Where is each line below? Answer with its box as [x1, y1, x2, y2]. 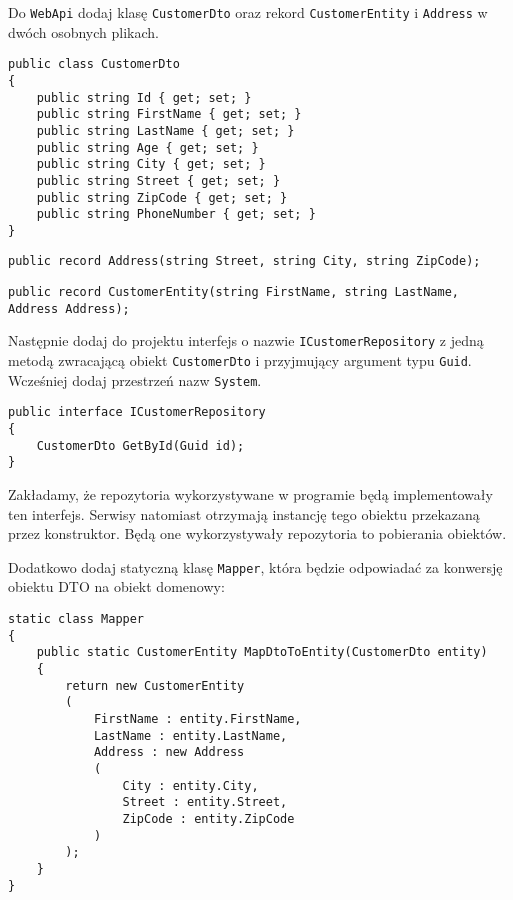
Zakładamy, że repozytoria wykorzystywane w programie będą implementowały [8, 484, 493, 505]
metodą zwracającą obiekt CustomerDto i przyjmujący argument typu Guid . [8, 350, 472, 371]
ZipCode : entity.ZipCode [122, 811, 295, 826]
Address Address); [8, 301, 130, 316]
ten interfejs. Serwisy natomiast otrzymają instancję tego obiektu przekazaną [8, 503, 480, 524]
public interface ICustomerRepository [8, 405, 266, 420]
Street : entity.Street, [122, 795, 288, 810]
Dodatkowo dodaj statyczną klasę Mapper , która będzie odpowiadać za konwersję [8, 556, 503, 577]
